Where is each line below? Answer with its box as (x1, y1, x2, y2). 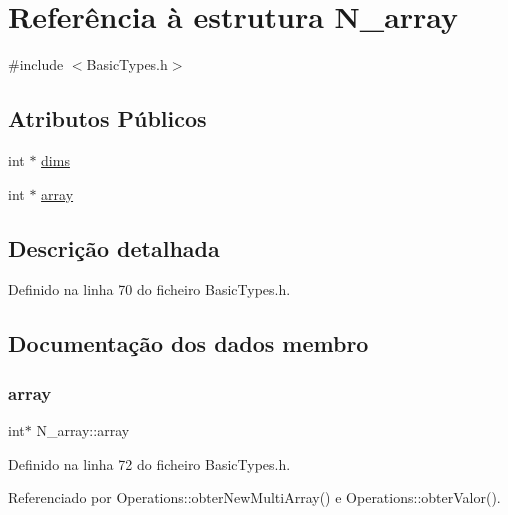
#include (8, 54, 64, 75)
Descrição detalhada (8, 232, 220, 263)
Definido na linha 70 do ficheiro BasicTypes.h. (8, 279, 291, 300)
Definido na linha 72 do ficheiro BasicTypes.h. (8, 453, 291, 474)
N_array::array (36, 419, 130, 440)
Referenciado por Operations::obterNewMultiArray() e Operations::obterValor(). (8, 487, 501, 508)
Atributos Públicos (8, 103, 207, 134)
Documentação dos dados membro (8, 328, 369, 359)
